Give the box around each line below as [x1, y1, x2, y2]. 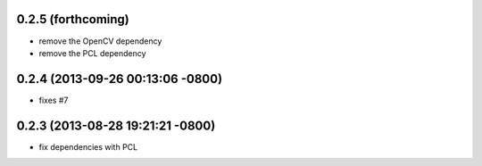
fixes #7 [38, 95, 69, 105]
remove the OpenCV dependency [38, 36, 162, 46]
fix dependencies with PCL [38, 141, 138, 152]
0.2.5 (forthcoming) [16, 12, 129, 27]
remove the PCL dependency [38, 47, 146, 58]
